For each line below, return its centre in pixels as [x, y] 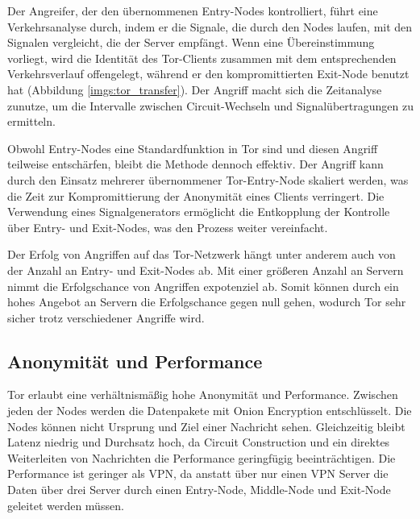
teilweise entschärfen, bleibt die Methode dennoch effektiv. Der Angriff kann [195, 164]
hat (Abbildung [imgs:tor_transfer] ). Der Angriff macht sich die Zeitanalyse [195, 89]
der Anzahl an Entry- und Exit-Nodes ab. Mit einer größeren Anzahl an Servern [206, 270]
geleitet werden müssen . [66, 505]
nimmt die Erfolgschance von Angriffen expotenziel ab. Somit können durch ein [203, 286]
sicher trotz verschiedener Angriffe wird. [106, 317]
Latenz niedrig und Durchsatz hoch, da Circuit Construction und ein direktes [199, 442]
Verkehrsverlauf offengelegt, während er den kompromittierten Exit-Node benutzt [208, 74]
